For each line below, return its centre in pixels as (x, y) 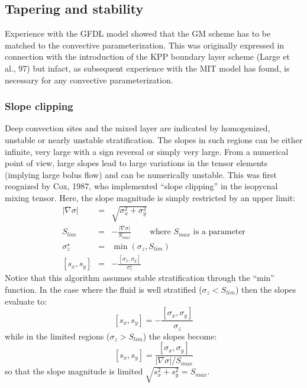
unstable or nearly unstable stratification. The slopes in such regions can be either (154, 139)
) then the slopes (266, 289)
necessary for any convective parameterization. (89, 80)
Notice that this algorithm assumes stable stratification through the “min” (140, 278)
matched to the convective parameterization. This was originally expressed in (145, 45)
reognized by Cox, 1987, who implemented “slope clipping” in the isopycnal (141, 186)
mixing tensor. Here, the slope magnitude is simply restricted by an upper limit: (150, 197)
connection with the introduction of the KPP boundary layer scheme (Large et (147, 56)
